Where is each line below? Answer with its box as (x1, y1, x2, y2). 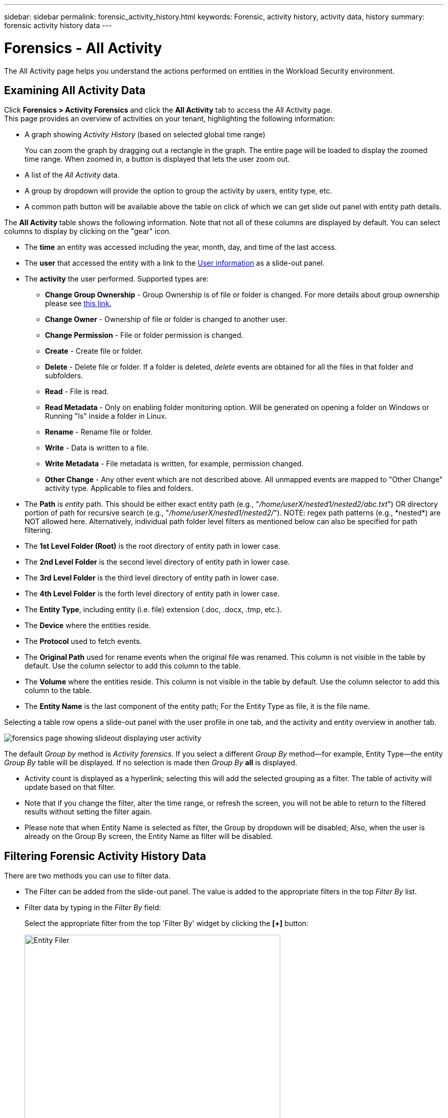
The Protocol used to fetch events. (25, 637, 142, 646)
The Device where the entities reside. (25, 621, 151, 630)
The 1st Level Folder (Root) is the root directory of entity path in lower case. (25, 542, 281, 551)
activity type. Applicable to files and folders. (45, 484, 193, 493)
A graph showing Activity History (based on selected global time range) (25, 130, 265, 139)
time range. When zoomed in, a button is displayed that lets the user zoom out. (25, 155, 290, 164)
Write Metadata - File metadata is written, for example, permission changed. (45, 459, 304, 468)
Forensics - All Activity (4, 39, 162, 57)
